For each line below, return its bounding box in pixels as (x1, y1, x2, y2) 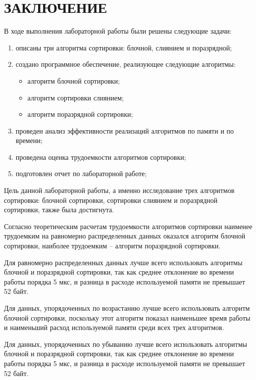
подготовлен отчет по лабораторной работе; (15, 168, 147, 179)
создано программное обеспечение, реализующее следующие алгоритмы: (15, 59, 236, 69)
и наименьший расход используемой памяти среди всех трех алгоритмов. (4, 322, 224, 332)
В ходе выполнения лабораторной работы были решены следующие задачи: (4, 26, 232, 36)
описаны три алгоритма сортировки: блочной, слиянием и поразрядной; (15, 42, 232, 52)
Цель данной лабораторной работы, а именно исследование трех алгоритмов (4, 185, 235, 195)
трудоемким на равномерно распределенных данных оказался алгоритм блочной (4, 231, 246, 241)
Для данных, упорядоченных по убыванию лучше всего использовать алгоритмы (4, 338, 247, 349)
